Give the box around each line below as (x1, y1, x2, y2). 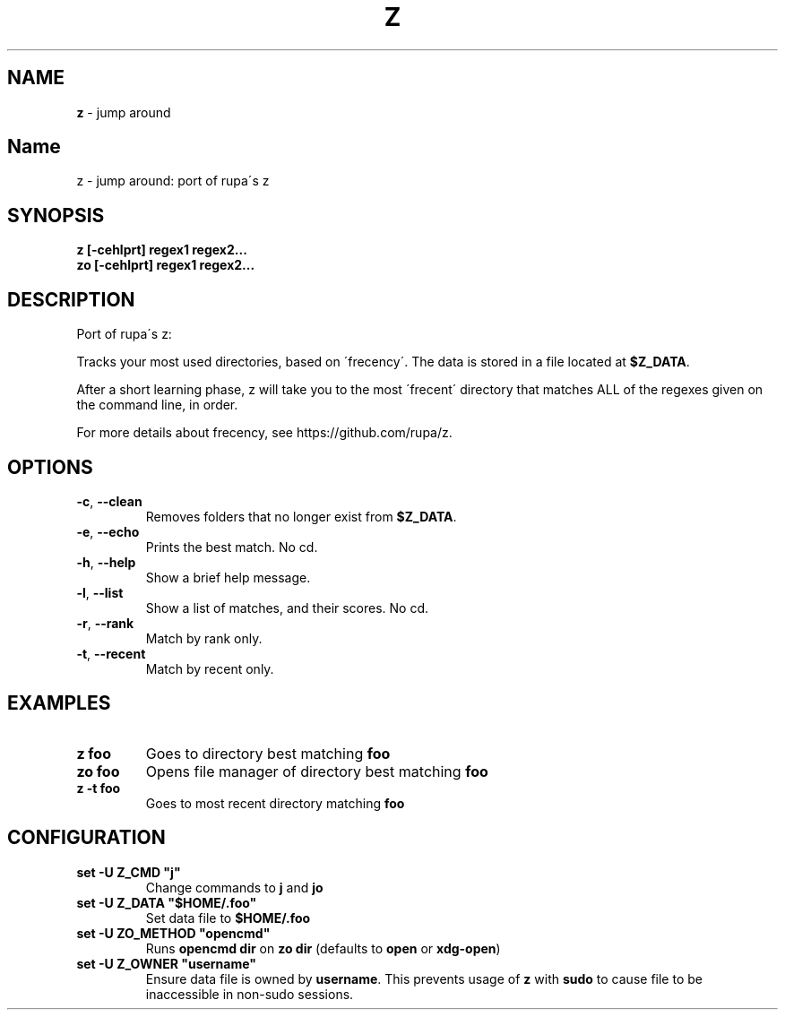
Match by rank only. (145, 630, 263, 646)
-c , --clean (76, 493, 142, 509)
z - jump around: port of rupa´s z (76, 173, 270, 189)
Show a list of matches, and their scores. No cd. (145, 599, 429, 616)
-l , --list (76, 584, 124, 600)
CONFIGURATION (7, 826, 166, 849)
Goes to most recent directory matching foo (145, 795, 405, 811)
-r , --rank (76, 615, 134, 631)
